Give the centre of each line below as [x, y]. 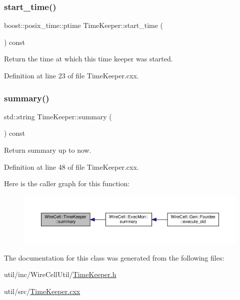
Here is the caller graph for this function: [67, 183]
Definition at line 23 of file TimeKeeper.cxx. [71, 75]
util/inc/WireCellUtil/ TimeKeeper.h [60, 274]
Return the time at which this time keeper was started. [88, 59]
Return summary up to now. [48, 150]
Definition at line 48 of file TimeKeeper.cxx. [71, 166]
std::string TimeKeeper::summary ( [58, 116]
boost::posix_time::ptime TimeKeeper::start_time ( [84, 25]
